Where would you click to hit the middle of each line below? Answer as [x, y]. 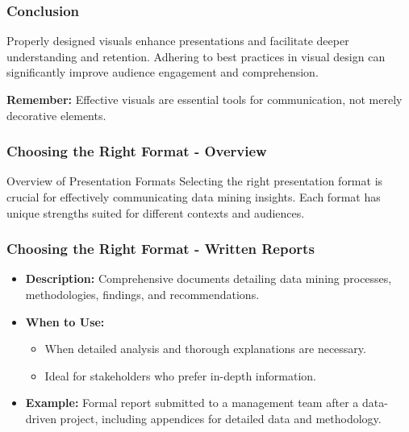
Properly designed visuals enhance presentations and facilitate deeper [178, 41]
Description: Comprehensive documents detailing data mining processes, [209, 278]
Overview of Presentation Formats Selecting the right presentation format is [195, 181]
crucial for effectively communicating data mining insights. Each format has [194, 197]
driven [41, 418]
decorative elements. [56, 115]
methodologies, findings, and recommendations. [142, 294]
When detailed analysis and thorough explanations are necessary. [205, 349]
